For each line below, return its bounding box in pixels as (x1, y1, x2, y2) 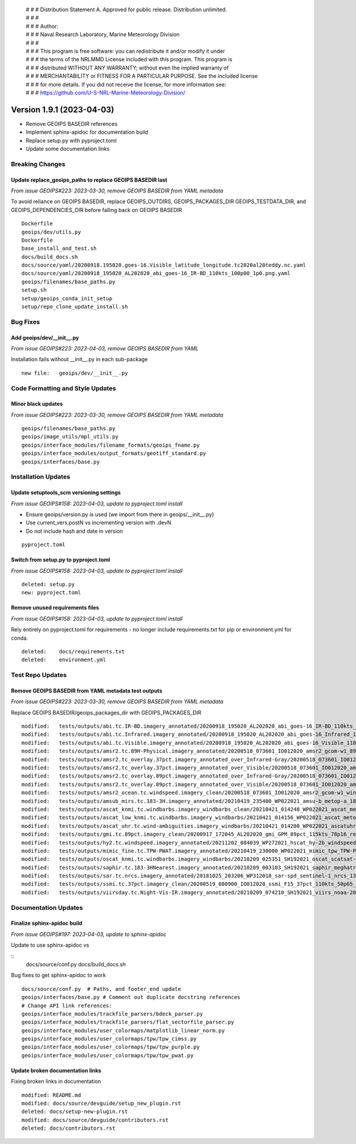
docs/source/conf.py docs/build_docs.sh (26, 960, 126, 968)
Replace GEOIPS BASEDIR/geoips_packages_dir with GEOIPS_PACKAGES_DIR (11, 709, 202, 716)
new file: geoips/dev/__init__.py (21, 369, 128, 377)
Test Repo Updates (11, 671, 67, 680)
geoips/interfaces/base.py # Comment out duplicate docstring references (21, 994, 241, 1001)
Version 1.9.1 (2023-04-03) (11, 105, 115, 115)
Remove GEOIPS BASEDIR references (26, 120, 118, 127)
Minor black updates (11, 400, 63, 407)
